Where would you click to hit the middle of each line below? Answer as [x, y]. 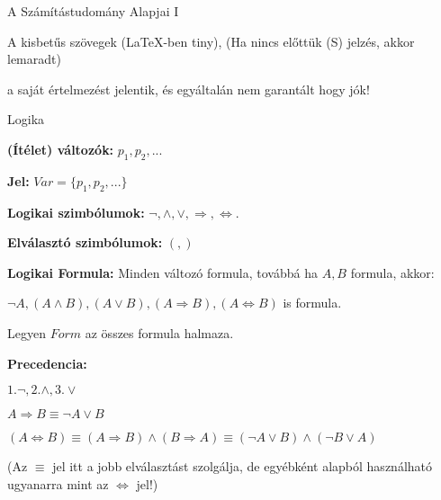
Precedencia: [47, 363]
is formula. [312, 303]
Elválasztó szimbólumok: [85, 242]
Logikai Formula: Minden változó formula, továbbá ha [162, 272]
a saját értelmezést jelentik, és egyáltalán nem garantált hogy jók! [189, 89]
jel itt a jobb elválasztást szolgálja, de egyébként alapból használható [243, 466]
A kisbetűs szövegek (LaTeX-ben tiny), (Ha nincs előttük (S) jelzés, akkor [211, 41]
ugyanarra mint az [58, 483]
